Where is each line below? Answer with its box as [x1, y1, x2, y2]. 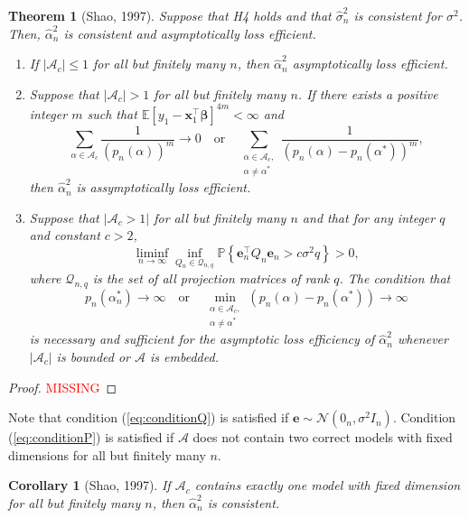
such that [87, 104, 137, 123]
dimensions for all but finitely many [8, 445, 206, 464]
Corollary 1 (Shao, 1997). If [8, 476, 171, 495]
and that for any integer [302, 208, 436, 227]
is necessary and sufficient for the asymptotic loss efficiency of [29, 329, 375, 348]
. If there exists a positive [297, 84, 438, 103]
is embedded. [150, 347, 219, 366]
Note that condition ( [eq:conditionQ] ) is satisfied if [8, 408, 289, 427]
